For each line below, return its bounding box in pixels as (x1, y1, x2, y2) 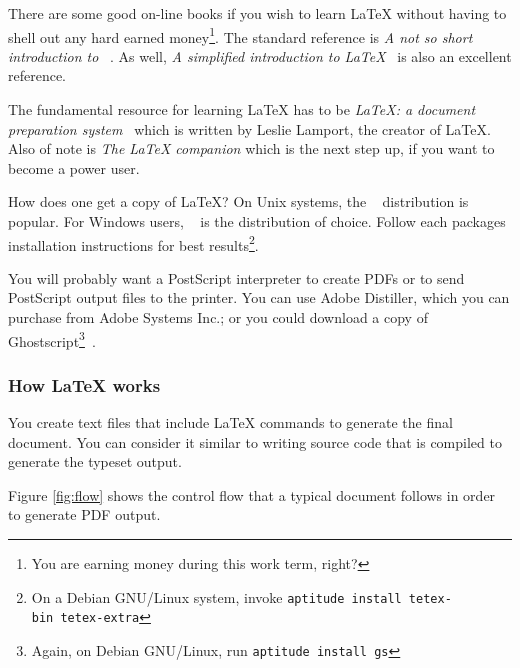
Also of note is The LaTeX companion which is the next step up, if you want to (8, 138, 495, 159)
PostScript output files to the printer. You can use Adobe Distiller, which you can (8, 287, 510, 308)
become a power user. (8, 157, 140, 178)
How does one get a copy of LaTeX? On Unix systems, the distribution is (8, 191, 469, 212)
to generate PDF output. (8, 504, 161, 525)
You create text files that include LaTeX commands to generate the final (8, 412, 453, 433)
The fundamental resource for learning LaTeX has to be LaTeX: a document (8, 99, 476, 120)
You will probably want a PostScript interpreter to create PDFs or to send (8, 267, 465, 288)
